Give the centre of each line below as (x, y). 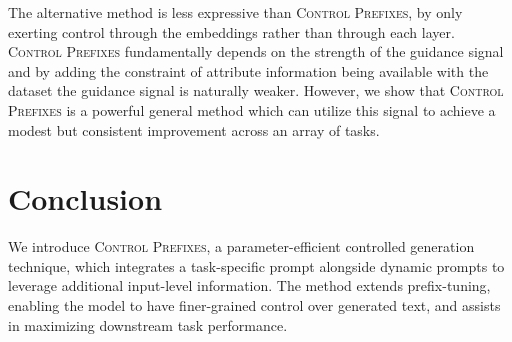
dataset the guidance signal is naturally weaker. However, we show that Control (256, 90)
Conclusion (85, 198)
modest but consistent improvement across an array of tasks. (194, 129)
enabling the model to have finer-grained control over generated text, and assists (254, 305)
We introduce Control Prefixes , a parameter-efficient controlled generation (241, 246)
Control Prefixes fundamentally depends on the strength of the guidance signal (256, 51)
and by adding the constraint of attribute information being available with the (248, 70)
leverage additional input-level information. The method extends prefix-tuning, (249, 285)
